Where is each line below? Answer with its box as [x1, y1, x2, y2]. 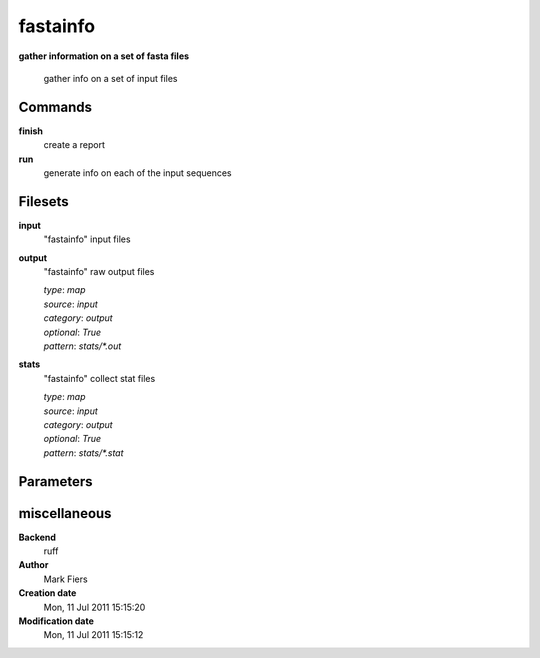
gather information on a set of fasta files [18, 50, 190, 62]
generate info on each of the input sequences [43, 167, 232, 179]
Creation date [18, 587, 77, 599]
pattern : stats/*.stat [43, 446, 124, 459]
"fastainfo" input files [43, 233, 131, 245]
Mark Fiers [43, 573, 89, 585]
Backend [18, 531, 57, 543]
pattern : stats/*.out [43, 340, 122, 352]
